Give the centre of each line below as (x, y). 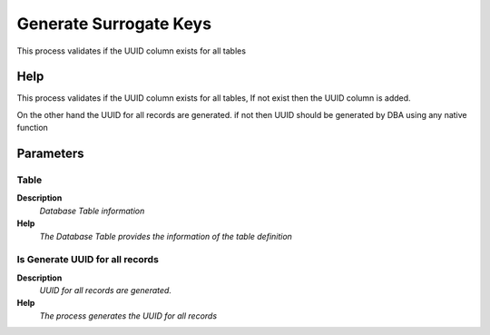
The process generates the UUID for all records (128, 315)
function (33, 128)
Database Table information (92, 211)
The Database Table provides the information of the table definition (166, 236)
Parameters (50, 154)
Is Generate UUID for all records (88, 260)
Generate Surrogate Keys (114, 24)
